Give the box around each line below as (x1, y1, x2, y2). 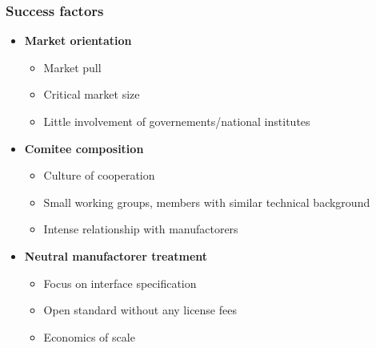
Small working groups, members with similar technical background (43, 193, 370, 210)
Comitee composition (24, 140, 144, 156)
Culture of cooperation (43, 167, 155, 184)
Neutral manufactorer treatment (24, 247, 208, 264)
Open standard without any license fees (43, 301, 237, 318)
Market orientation (24, 32, 132, 49)
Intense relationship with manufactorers (43, 221, 238, 237)
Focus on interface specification (43, 274, 197, 291)
